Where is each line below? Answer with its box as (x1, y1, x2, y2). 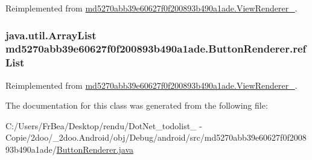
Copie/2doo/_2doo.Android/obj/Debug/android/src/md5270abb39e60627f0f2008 (5, 131, 307, 144)
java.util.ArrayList (5, 27, 97, 42)
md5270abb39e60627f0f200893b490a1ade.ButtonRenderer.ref (5, 41, 307, 56)
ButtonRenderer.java (56, 143, 134, 156)
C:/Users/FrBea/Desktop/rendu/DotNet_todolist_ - (5, 119, 202, 132)
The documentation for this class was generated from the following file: (5, 99, 268, 112)
